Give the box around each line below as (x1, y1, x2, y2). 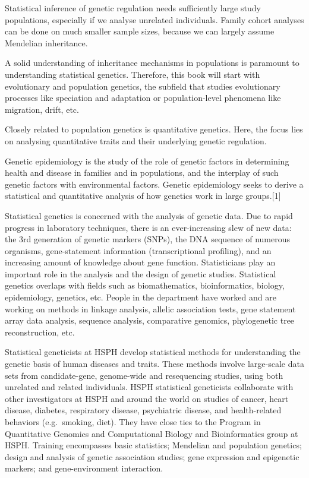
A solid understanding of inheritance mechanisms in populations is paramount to (5, 56, 299, 69)
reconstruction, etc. (5, 325, 75, 338)
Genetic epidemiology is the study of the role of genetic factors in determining (5, 154, 289, 167)
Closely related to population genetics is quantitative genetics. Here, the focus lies (5, 123, 303, 135)
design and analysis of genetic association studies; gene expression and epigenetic (5, 450, 299, 463)
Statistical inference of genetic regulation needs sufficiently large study (5, 2, 261, 14)
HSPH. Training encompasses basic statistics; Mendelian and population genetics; (5, 439, 302, 451)
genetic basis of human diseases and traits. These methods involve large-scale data (5, 357, 304, 370)
